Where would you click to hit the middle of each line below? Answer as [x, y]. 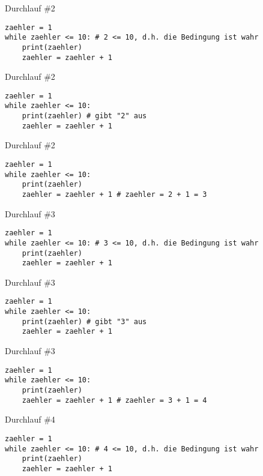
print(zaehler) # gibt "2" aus [84, 116]
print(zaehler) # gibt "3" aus [84, 321]
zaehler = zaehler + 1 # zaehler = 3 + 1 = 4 [114, 400]
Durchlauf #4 [30, 419]
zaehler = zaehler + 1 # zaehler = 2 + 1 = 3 [114, 194]
